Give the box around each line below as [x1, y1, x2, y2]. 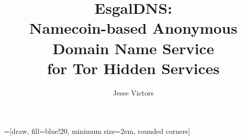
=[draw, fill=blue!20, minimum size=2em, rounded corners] [4, 126, 190, 136]
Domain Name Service [52, 37, 214, 58]
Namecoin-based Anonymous [29, 17, 237, 38]
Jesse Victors [113, 87, 154, 98]
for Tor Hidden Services [47, 57, 220, 78]
